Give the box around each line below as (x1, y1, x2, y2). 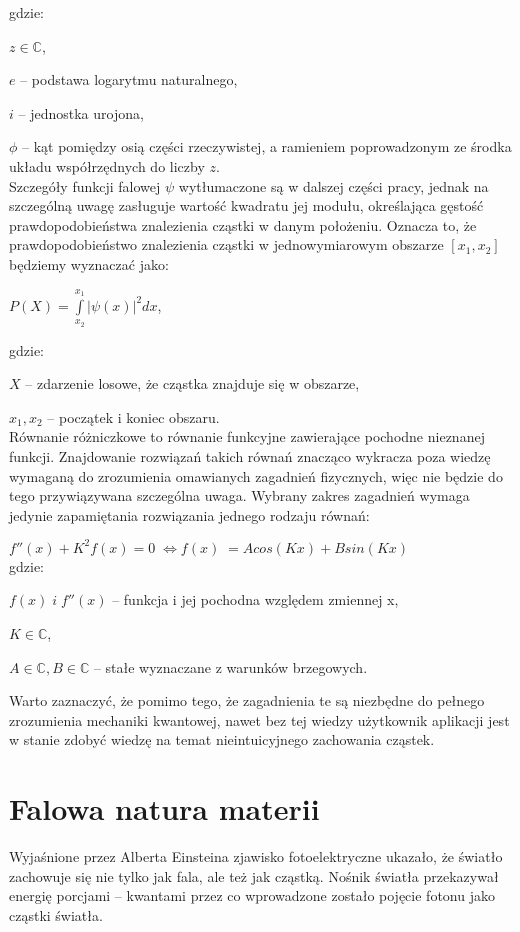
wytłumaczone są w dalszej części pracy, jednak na (178, 175, 489, 196)
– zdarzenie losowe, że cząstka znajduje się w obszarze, (25, 373, 360, 394)
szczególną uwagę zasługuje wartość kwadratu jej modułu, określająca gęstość (9, 195, 484, 216)
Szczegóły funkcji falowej (9, 175, 161, 196)
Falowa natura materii (9, 788, 320, 829)
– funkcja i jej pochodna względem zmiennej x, (112, 589, 399, 610)
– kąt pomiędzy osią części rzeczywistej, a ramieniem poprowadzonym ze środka (22, 136, 512, 157)
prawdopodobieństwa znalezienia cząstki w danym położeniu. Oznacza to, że (9, 214, 477, 235)
